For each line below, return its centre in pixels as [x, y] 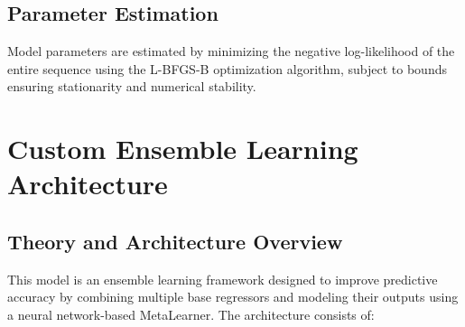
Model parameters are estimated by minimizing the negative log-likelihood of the [231, 51]
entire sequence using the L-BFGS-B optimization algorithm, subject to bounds [227, 68]
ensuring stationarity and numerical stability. [132, 86]
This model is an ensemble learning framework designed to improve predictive [223, 279]
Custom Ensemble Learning [183, 149]
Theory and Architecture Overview [175, 241]
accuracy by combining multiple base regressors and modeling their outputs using [233, 297]
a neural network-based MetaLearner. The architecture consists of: [191, 314]
